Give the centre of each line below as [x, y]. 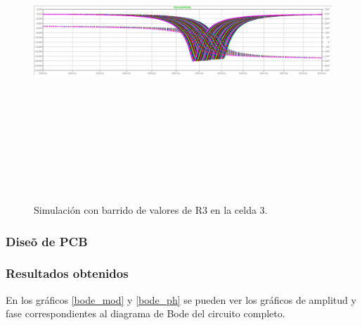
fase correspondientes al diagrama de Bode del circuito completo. [146, 313]
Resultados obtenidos [67, 273]
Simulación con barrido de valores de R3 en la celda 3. [151, 210]
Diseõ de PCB [47, 241]
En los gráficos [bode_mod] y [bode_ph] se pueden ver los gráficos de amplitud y [181, 299]
